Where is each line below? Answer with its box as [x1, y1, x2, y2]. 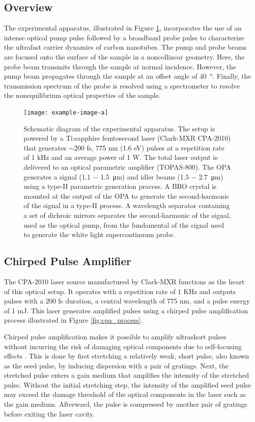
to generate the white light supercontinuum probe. [24, 229, 175, 240]
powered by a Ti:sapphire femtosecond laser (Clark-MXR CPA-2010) [24, 133, 231, 143]
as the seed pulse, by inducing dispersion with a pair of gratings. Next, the [4, 360, 229, 370]
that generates [24, 142, 67, 152]
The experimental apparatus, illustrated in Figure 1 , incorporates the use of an [4, 23, 242, 33]
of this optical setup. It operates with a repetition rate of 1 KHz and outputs [4, 286, 236, 296]
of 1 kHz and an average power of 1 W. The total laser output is [24, 152, 218, 162]
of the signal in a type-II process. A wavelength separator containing [24, 200, 230, 211]
